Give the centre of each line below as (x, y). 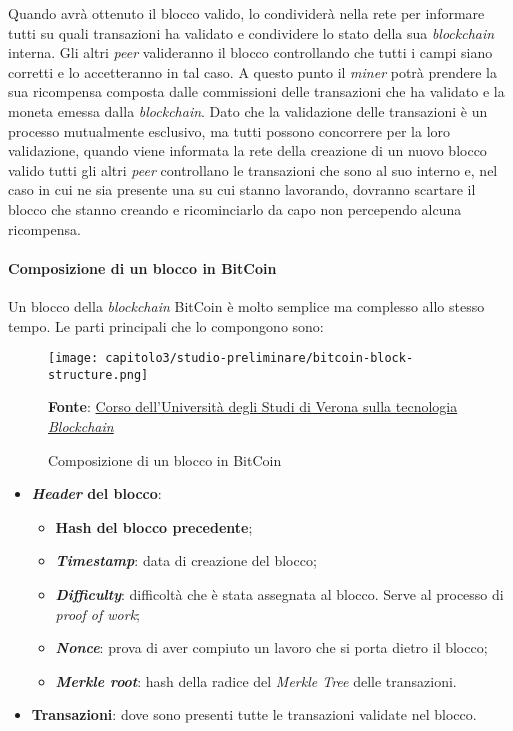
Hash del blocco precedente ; (154, 526)
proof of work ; (98, 613)
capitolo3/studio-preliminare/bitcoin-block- (259, 358)
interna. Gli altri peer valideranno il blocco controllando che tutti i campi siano (250, 52)
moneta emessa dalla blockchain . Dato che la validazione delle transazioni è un (248, 110)
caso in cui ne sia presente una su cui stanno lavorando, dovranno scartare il (242, 189)
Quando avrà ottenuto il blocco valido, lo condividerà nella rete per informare (246, 13)
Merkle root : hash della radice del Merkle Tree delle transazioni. (256, 680)
